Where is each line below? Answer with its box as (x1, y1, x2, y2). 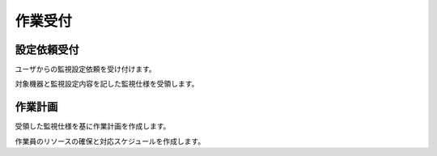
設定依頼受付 (15, 43, 79, 57)
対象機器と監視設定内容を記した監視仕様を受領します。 (15, 79, 199, 89)
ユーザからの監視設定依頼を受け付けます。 (15, 65, 157, 74)
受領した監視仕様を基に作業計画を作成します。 (15, 121, 171, 131)
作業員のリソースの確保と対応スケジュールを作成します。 (15, 136, 206, 145)
